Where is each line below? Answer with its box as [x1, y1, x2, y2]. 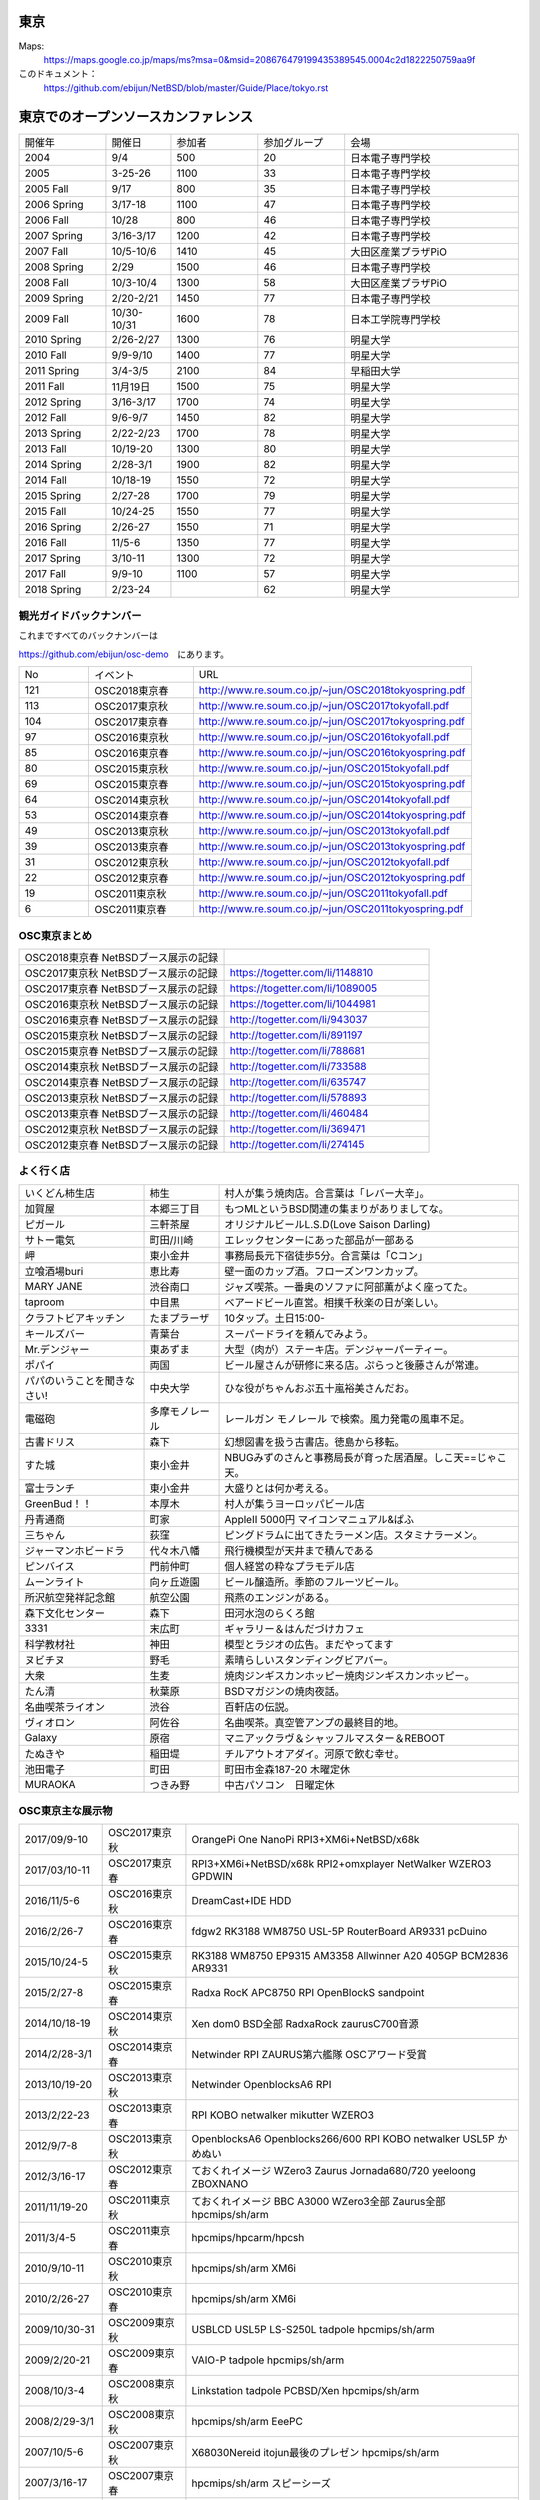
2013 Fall [24, 441, 67, 455]
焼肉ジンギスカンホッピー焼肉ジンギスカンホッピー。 [224, 1668, 475, 1682]
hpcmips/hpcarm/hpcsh [191, 2231, 305, 2245]
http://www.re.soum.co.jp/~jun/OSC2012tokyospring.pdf [198, 871, 466, 885]
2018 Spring [24, 582, 82, 596]
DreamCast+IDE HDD [191, 1894, 292, 1908]
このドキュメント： [18, 68, 98, 80]
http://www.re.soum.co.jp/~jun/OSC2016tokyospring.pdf [198, 746, 466, 760]
